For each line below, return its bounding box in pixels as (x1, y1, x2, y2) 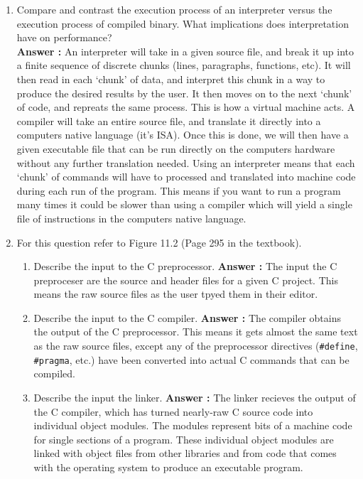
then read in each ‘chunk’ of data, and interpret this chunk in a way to (16, 71, 325, 86)
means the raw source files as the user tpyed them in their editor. (33, 286, 318, 301)
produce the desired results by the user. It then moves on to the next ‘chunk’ (16, 85, 352, 100)
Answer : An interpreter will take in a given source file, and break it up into (16, 43, 354, 58)
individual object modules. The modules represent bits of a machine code (33, 418, 352, 433)
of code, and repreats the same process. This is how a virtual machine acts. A (16, 99, 355, 114)
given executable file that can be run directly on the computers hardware (16, 141, 335, 156)
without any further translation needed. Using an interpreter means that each (16, 155, 355, 170)
